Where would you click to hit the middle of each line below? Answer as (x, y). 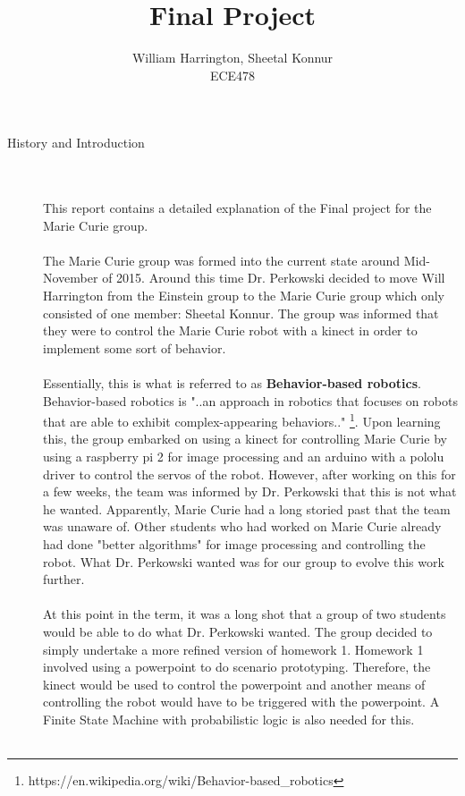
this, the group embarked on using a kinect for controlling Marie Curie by (245, 439)
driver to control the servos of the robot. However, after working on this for (249, 474)
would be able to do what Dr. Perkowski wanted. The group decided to (238, 631)
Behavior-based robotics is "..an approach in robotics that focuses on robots (250, 400)
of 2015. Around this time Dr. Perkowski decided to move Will (274, 278)
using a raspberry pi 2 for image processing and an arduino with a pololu (244, 457)
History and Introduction (76, 143)
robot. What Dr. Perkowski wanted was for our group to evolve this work (244, 561)
